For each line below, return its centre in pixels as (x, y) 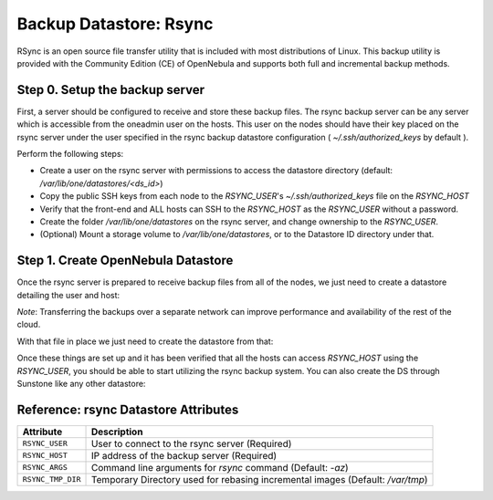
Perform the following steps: (70, 154)
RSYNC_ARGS (45, 468)
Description (117, 432)
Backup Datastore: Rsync (115, 24)
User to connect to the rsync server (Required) (191, 443)
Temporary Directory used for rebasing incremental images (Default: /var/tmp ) (259, 479)
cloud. (29, 325)
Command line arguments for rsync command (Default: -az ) (220, 467)
